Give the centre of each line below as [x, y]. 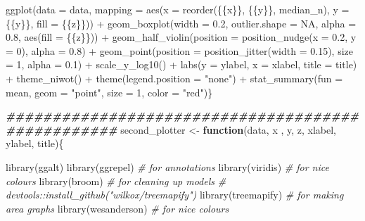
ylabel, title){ [35, 143]
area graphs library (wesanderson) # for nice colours [117, 208]
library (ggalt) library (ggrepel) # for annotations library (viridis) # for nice [167, 166]
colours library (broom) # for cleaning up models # [116, 181]
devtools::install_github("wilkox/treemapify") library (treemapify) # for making [175, 195]
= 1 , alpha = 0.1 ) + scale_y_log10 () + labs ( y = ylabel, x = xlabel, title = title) [181, 64]
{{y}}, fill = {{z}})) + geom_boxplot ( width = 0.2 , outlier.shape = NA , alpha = [181, 23]
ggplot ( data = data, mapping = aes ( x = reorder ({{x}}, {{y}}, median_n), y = [178, 9]
